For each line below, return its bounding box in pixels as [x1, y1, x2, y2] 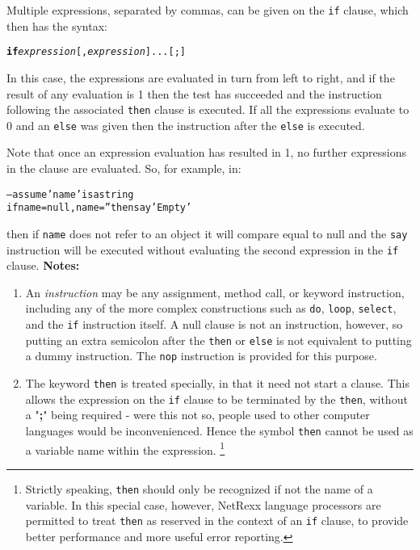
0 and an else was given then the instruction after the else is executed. [6, 116, 365, 133]
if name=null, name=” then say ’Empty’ [6, 202, 192, 214]
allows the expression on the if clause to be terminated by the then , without [25, 390, 408, 407]
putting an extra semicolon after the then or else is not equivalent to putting [25, 331, 412, 348]
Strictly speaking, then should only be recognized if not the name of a [25, 480, 373, 497]
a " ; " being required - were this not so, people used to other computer [25, 406, 370, 423]
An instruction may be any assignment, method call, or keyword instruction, [25, 283, 405, 300]
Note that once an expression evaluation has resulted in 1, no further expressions [6, 144, 407, 161]
